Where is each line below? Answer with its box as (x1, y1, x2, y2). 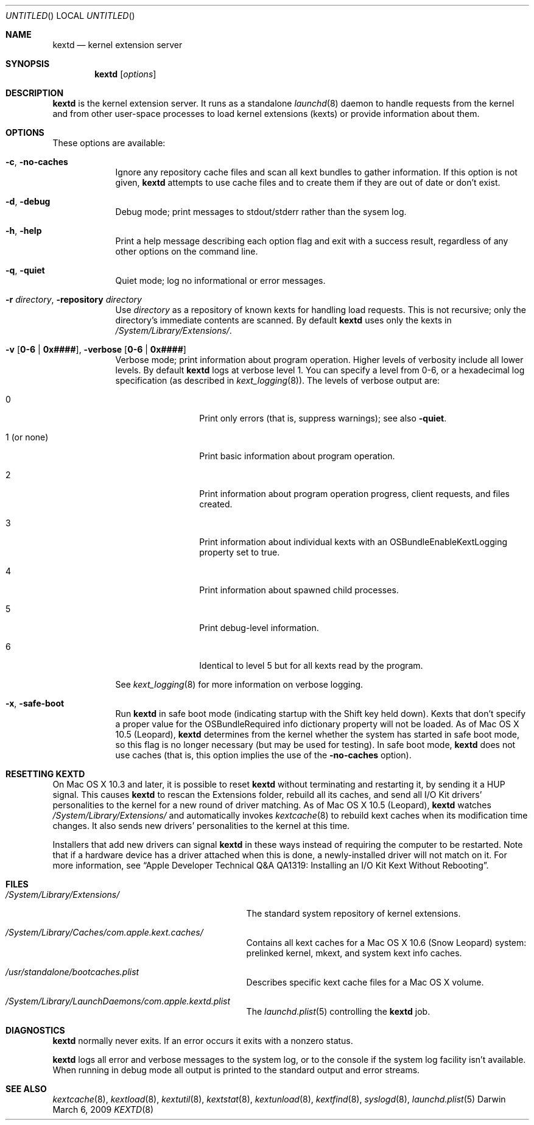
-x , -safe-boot (5, 698, 65, 708)
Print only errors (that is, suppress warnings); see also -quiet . (199, 413, 447, 423)
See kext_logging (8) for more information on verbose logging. (115, 679, 364, 689)
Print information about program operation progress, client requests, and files (199, 488, 510, 499)
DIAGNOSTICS (5, 1025, 65, 1035)
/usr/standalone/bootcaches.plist (5, 967, 139, 977)
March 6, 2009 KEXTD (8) (52, 1104, 154, 1115)
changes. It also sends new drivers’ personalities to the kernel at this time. (52, 820, 350, 831)
